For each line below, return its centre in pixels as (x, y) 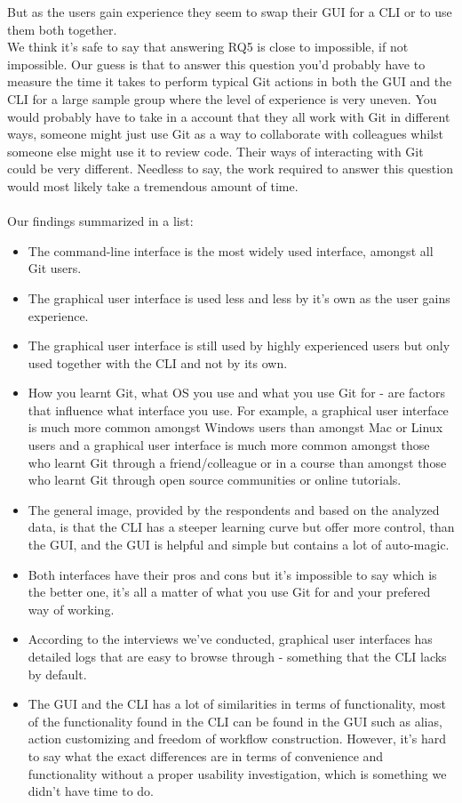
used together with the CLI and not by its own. (158, 362)
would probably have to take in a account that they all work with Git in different (229, 116)
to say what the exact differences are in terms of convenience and (206, 755)
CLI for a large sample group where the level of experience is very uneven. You (222, 98)
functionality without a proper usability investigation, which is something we (237, 773)
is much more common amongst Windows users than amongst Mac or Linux (235, 427)
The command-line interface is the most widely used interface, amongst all (231, 250)
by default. (57, 674)
